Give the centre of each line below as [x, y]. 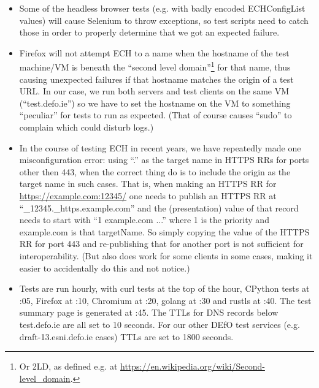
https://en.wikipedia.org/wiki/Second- [193, 366]
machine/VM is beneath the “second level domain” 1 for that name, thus [155, 66]
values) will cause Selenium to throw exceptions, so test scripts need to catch [164, 20]
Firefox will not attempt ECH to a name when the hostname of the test [154, 52]
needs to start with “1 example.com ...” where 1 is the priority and [144, 220]
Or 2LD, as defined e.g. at [68, 366]
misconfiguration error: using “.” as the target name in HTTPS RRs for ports [164, 160]
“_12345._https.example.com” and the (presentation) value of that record [159, 207]
